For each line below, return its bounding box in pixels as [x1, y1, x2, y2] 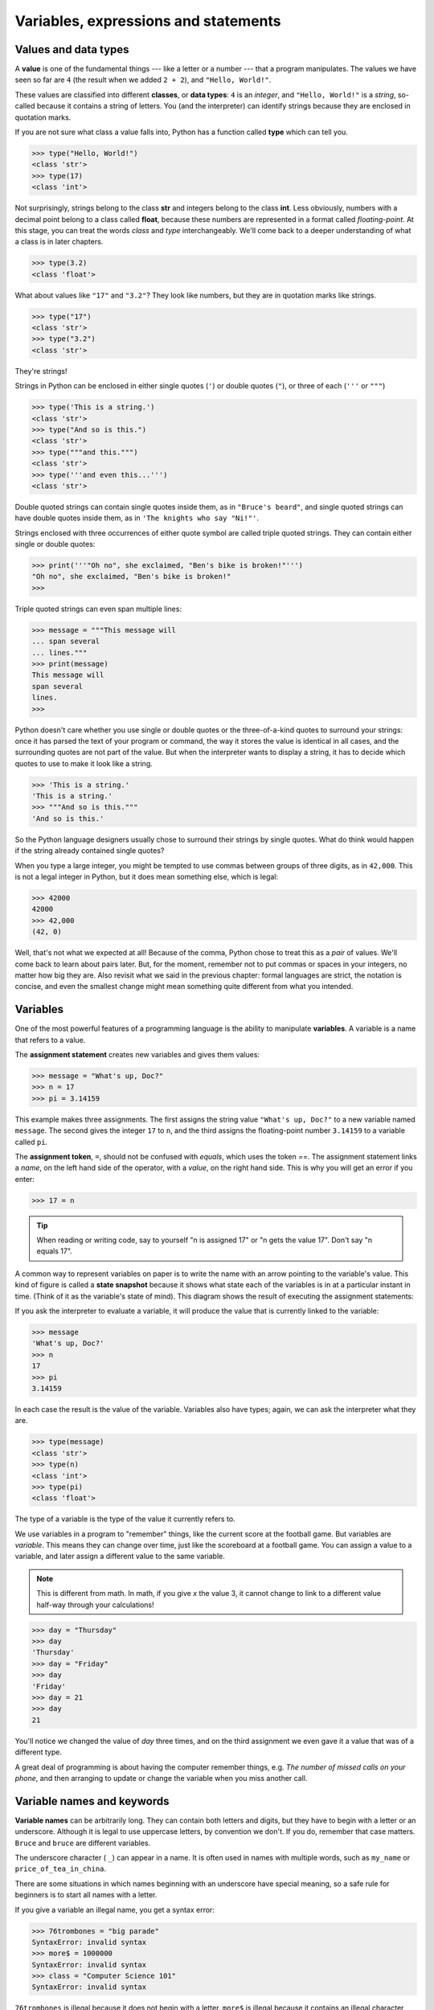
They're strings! [14, 366, 68, 375]
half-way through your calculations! [36, 1600, 154, 1610]
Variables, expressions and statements [14, 12, 281, 30]
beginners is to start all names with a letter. [14, 1890, 158, 1900]
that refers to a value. [14, 1035, 86, 1044]
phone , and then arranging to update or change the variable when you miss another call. [14, 1773, 308, 1782]
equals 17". [36, 1246, 72, 1256]
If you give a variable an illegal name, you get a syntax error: [14, 1905, 215, 1914]
